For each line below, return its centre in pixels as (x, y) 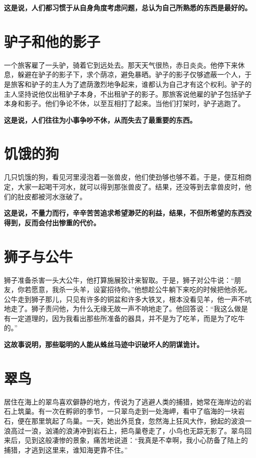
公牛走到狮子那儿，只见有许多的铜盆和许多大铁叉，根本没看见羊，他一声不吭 (128, 299)
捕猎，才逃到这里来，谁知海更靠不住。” (66, 449)
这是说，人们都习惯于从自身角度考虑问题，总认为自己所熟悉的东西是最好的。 (128, 7)
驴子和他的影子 (52, 41)
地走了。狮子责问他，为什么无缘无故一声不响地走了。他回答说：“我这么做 (123, 309)
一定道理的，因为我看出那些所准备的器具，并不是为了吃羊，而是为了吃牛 (128, 318)
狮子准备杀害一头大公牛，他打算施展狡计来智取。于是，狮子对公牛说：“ (119, 280)
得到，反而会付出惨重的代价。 (52, 222)
